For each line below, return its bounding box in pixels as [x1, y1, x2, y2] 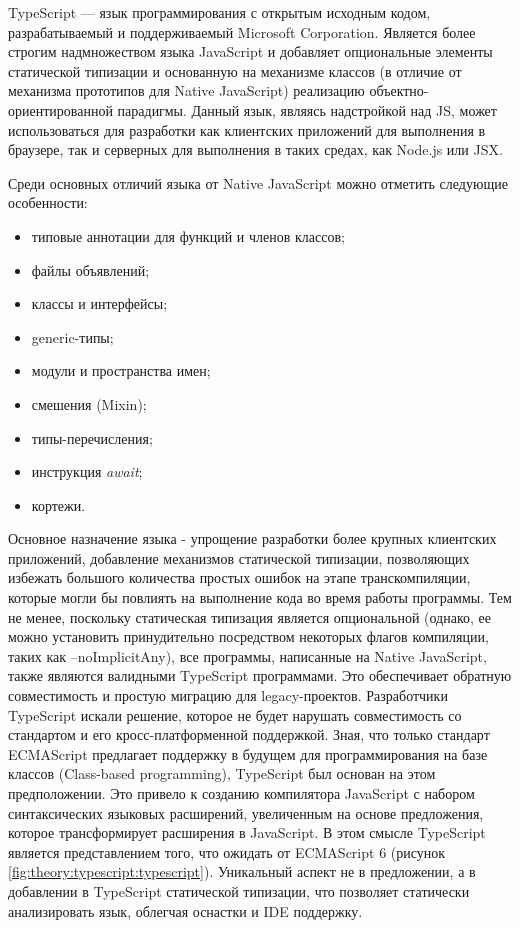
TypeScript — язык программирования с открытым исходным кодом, [8, 2, 431, 22]
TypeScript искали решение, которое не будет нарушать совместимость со [8, 704, 462, 725]
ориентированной [8, 99, 113, 120]
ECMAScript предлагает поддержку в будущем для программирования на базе [8, 743, 488, 764]
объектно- [369, 80, 429, 101]
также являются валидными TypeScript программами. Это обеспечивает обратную [8, 665, 512, 686]
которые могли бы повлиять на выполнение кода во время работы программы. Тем [8, 587, 512, 608]
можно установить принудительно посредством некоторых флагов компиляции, [8, 626, 489, 647]
